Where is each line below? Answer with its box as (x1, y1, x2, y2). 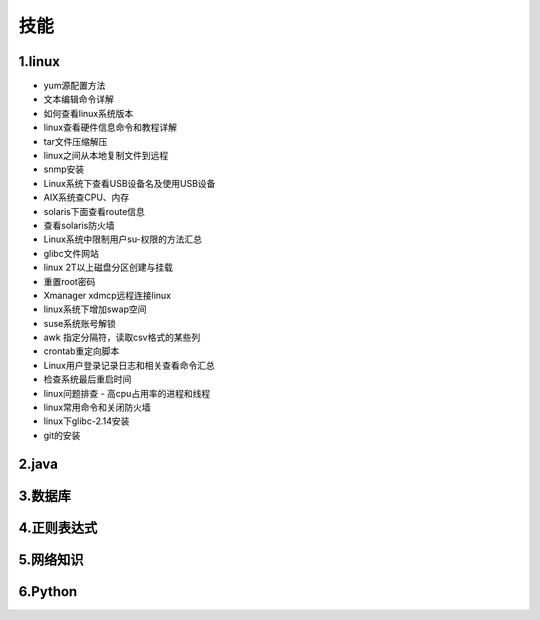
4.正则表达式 (18, 519, 98, 536)
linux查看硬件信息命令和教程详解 (43, 121, 177, 134)
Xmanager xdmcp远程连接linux (43, 289, 172, 301)
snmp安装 (43, 163, 85, 175)
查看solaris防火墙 (43, 219, 115, 231)
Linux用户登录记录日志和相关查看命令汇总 (43, 359, 215, 371)
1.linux (18, 53, 60, 70)
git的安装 (43, 429, 81, 441)
